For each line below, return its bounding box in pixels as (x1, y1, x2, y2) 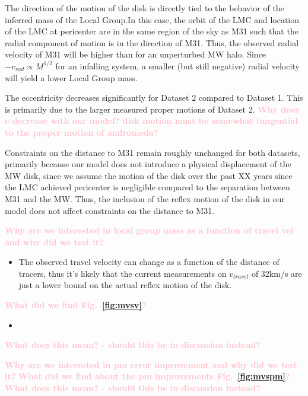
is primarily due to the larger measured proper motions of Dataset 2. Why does (5, 103, 300, 115)
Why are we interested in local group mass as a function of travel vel (5, 224, 294, 237)
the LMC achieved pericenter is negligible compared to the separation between (5, 181, 290, 193)
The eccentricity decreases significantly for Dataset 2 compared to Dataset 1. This (5, 91, 303, 104)
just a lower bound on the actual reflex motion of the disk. (18, 279, 232, 291)
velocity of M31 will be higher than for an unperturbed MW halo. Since (5, 48, 266, 60)
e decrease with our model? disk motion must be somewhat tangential (5, 114, 298, 127)
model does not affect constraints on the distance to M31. (5, 204, 215, 216)
